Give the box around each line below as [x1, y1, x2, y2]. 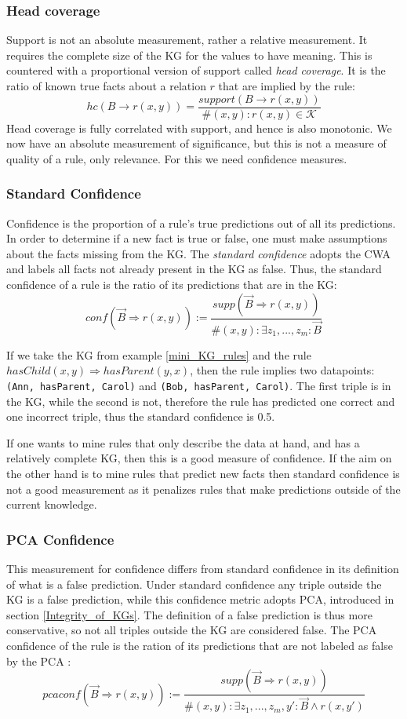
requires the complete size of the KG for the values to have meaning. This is [6, 46, 372, 63]
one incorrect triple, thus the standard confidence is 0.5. [6, 408, 275, 425]
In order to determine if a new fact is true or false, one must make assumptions [6, 230, 387, 246]
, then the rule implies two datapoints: [190, 362, 375, 378]
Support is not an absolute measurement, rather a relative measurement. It [6, 31, 368, 48]
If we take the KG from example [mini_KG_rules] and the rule [6, 346, 311, 363]
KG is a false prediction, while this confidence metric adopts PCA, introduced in [6, 591, 394, 608]
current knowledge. [6, 496, 97, 513]
